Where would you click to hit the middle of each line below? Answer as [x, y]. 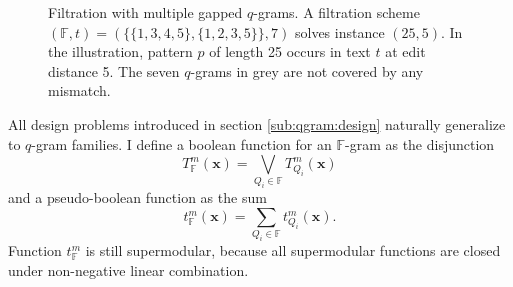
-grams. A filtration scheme [336, 12]
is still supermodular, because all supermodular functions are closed [293, 250]
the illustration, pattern [120, 51]
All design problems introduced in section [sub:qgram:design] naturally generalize [257, 123]
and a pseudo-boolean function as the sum [137, 197]
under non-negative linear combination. [128, 269]
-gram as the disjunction [419, 143]
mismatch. [79, 90]
